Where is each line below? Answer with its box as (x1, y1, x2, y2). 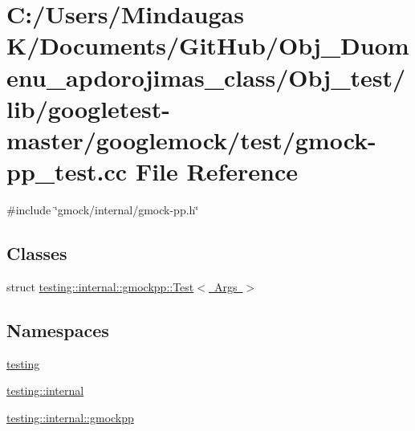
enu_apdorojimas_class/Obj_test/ (6, 60, 406, 93)
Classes (6, 241, 67, 266)
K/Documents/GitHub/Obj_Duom (6, 29, 409, 62)
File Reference (135, 155, 298, 188)
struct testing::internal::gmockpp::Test (6, 278, 194, 295)
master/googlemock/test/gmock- (6, 123, 376, 156)
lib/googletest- (6, 91, 171, 124)
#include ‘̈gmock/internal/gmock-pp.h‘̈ (6, 201, 199, 218)
